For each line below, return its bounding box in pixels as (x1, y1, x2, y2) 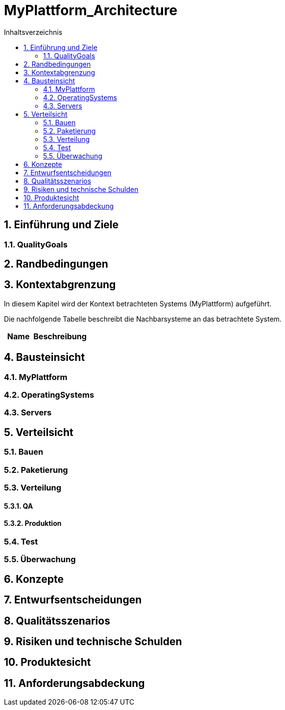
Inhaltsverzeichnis (4, 27, 63, 36)
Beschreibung (33, 331, 87, 341)
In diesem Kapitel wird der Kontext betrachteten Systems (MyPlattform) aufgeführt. (4, 299, 272, 308)
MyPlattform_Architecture (4, 2, 178, 19)
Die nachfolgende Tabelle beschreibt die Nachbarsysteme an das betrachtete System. (4, 314, 282, 323)
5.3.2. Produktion (4, 519, 62, 528)
